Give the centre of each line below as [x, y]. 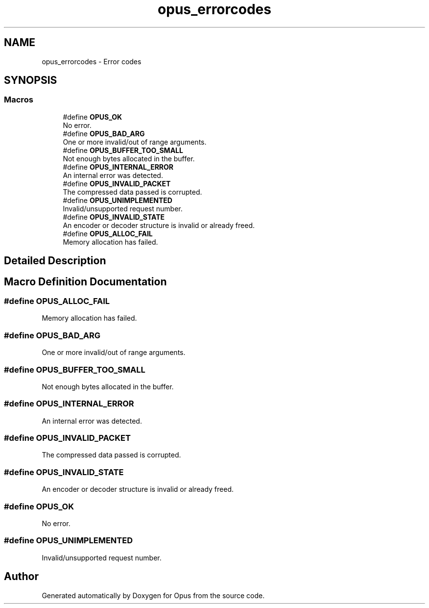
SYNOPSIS [31, 80]
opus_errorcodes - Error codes [92, 61]
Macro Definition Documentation [85, 281]
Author [21, 577]
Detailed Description [55, 261]
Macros [19, 100]
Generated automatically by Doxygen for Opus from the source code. [153, 595]
